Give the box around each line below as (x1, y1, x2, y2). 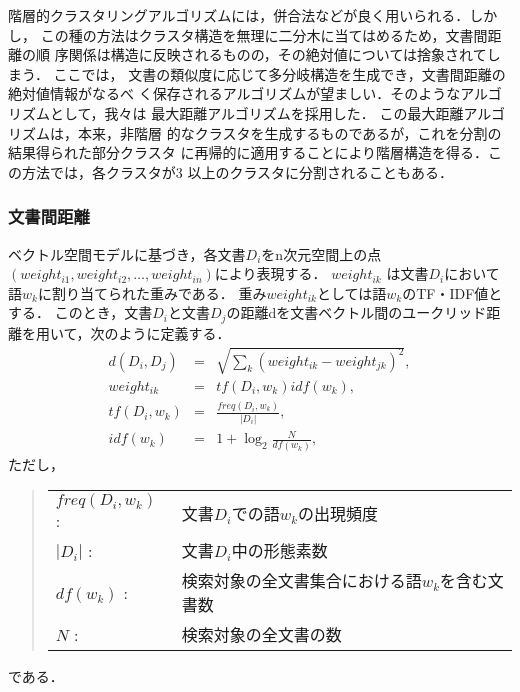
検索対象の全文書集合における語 (181, 569, 422, 593)
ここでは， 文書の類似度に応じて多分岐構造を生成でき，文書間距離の (53, 63, 506, 84)
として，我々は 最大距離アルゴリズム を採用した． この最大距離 (49, 102, 464, 123)
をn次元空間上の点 (261, 243, 382, 264)
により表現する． (214, 263, 327, 284)
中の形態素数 (231, 539, 328, 563)
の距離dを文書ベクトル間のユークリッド (226, 302, 487, 323)
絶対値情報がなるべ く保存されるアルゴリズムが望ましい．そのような (8, 83, 461, 104)
